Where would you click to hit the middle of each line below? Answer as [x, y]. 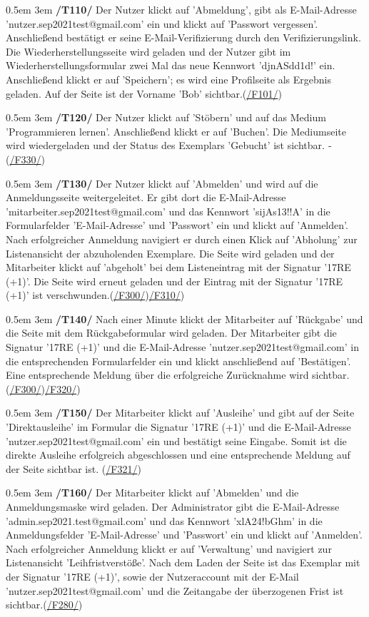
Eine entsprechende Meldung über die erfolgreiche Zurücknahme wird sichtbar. [178, 375]
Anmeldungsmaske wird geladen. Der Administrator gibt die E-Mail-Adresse [173, 506]
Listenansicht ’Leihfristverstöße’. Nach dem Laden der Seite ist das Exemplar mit [183, 562]
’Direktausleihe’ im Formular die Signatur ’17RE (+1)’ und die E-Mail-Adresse [178, 427]
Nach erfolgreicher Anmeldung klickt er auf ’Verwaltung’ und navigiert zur [169, 548]
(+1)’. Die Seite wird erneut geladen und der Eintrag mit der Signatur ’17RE [175, 281]
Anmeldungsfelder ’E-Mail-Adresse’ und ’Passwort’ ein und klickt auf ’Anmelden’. [184, 535]
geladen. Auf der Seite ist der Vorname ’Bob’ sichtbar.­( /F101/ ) [144, 93]
